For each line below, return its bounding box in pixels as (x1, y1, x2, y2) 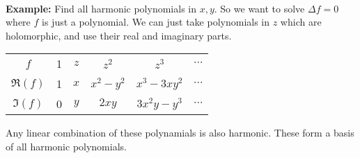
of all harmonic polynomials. (6, 139, 127, 153)
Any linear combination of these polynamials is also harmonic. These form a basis (6, 125, 354, 140)
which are (280, 15, 322, 29)
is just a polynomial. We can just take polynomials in (42, 15, 270, 29)
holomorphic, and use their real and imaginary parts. (6, 28, 232, 42)
